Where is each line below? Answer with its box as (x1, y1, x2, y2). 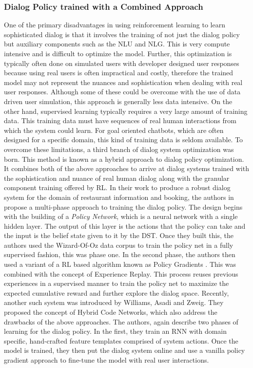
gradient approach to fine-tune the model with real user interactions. (4, 355, 209, 365)
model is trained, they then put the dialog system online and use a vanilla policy (4, 345, 245, 355)
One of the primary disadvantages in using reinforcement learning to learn (4, 20, 225, 30)
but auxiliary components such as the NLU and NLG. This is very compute (4, 39, 230, 49)
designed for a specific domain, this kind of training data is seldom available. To (4, 134, 243, 145)
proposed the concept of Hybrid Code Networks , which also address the (4, 307, 217, 317)
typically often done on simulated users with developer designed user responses (4, 58, 239, 68)
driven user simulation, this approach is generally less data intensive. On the (4, 96, 233, 106)
